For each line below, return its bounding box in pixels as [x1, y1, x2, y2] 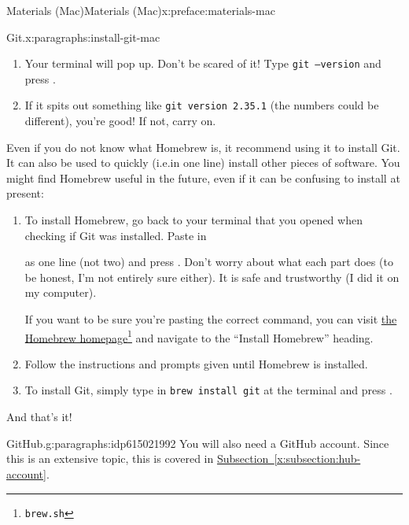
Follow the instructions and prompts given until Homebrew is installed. [24, 355, 368, 372]
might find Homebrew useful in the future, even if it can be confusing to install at [6, 169, 400, 186]
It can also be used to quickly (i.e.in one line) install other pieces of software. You [6, 154, 400, 171]
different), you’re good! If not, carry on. [24, 113, 216, 129]
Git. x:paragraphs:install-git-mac [6, 28, 160, 45]
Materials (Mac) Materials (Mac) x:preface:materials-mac [6, 2, 275, 18]
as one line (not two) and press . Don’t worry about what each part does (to [24, 253, 393, 270]
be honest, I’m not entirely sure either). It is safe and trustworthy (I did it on [24, 268, 400, 285]
